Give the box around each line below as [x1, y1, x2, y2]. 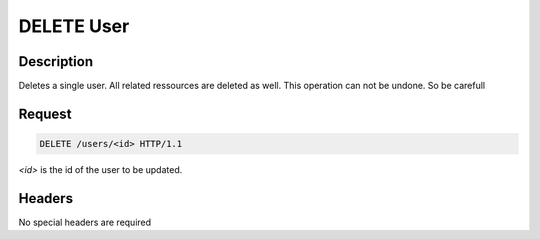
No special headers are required [18, 216, 152, 228]
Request [18, 105, 72, 122]
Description [18, 53, 94, 70]
